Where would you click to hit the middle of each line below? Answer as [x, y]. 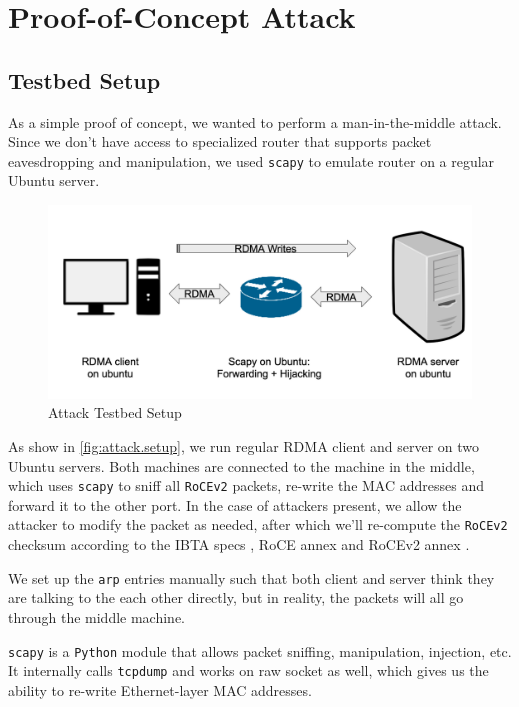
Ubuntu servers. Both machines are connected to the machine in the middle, [241, 465]
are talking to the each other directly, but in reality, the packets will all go [236, 597]
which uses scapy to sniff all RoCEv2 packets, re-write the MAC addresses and [246, 485]
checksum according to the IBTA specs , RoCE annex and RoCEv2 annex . [239, 544]
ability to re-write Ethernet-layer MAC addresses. [160, 689]
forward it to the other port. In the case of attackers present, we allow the [235, 504]
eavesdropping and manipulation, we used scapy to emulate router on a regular [251, 160]
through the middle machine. [97, 616]
